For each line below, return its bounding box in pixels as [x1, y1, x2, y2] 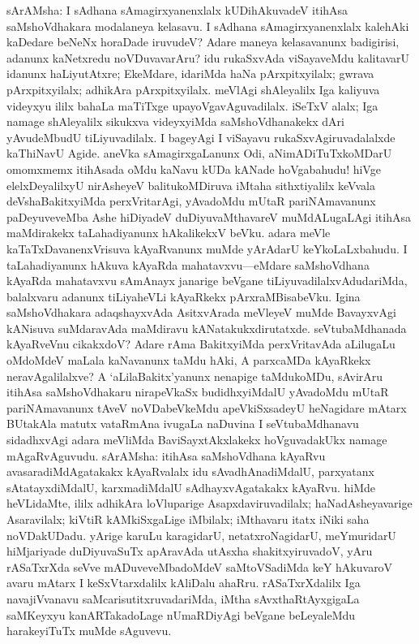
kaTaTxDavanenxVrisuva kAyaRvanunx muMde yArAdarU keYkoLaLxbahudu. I [6, 240, 408, 257]
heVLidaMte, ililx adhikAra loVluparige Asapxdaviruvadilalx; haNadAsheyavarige [6, 495, 413, 512]
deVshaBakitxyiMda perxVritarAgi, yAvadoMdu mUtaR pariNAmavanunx [6, 192, 376, 210]
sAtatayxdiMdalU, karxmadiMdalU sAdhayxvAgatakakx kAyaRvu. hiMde [6, 478, 376, 495]
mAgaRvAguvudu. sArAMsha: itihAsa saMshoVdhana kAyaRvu [6, 447, 326, 464]
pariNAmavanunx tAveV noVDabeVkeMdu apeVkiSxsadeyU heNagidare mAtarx [6, 399, 407, 416]
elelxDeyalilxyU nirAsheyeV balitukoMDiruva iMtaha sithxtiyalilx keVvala [6, 176, 375, 193]
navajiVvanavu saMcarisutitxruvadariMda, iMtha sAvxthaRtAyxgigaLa [6, 590, 360, 607]
